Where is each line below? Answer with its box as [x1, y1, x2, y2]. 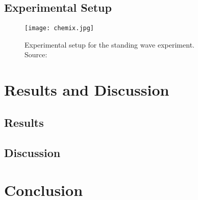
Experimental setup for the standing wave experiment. [24, 39, 194, 50]
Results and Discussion [4, 79, 169, 100]
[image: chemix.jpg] [24, 25, 94, 32]
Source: [24, 49, 47, 60]
